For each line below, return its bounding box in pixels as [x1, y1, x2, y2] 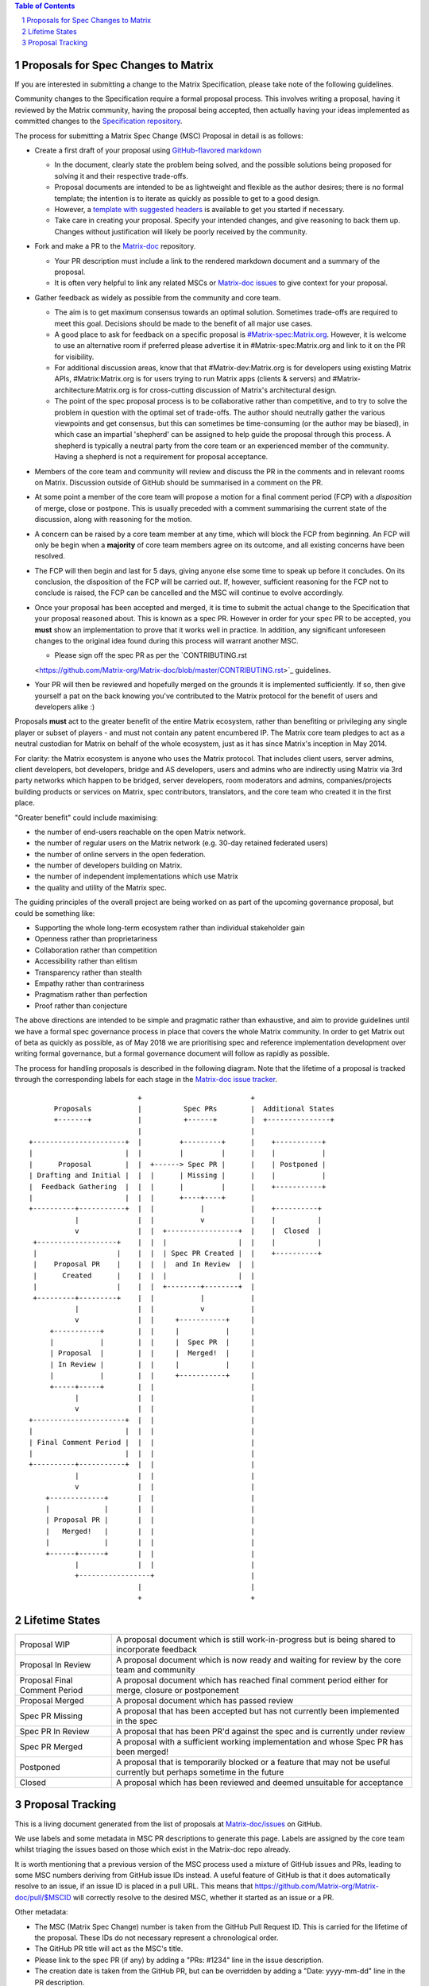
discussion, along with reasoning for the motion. [34, 515, 192, 524]
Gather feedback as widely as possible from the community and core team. [34, 292, 281, 302]
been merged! [116, 1746, 169, 1757]
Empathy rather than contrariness [34, 978, 145, 988]
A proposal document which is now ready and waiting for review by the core [116, 1654, 401, 1665]
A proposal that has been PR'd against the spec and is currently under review [116, 1725, 405, 1737]
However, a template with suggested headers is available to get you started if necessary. [54, 204, 345, 214]
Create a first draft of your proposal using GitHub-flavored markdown [34, 145, 262, 155]
